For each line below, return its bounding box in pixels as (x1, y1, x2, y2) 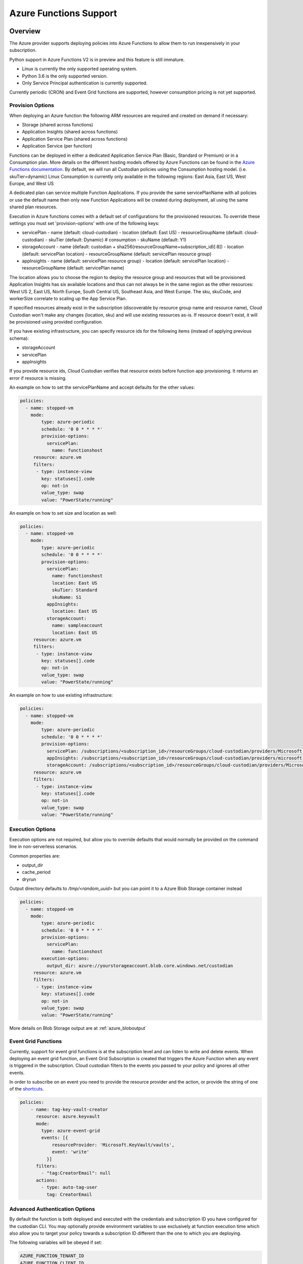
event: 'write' (52, 1149, 89, 1155)
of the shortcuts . (9, 1086, 44, 1092)
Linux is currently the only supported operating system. (22, 66, 137, 72)
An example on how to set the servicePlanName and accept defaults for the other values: (9, 384, 195, 390)
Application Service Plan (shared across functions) (22, 136, 128, 142)
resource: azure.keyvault (36, 1114, 100, 1119)
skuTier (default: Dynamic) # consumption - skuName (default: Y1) (48, 237, 187, 243)
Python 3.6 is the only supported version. (22, 73, 108, 79)
